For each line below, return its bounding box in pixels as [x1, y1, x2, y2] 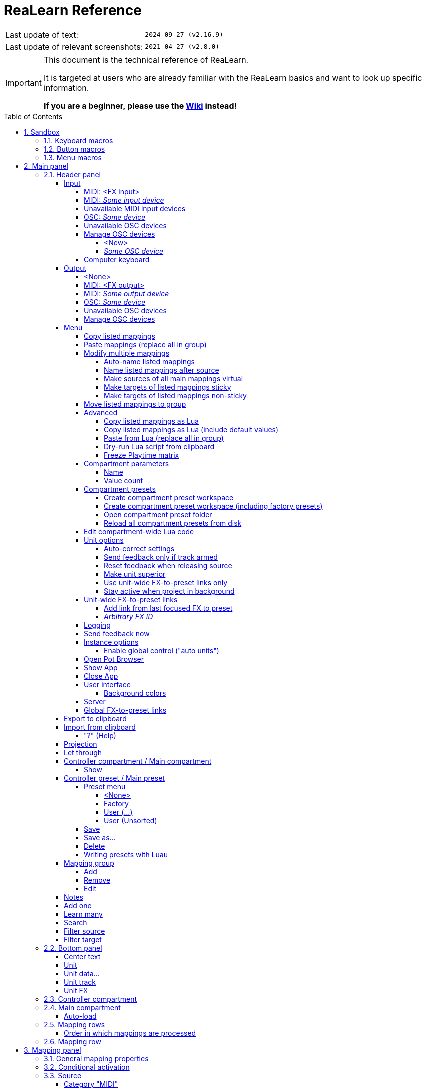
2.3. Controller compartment [44, 994, 137, 1003]
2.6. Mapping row [44, 1037, 101, 1046]
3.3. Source [44, 1071, 82, 1080]
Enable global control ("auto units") [104, 646, 219, 655]
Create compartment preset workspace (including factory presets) [104, 501, 323, 510]
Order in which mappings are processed [64, 1028, 196, 1037]
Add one [64, 901, 92, 910]
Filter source [64, 926, 105, 935]
